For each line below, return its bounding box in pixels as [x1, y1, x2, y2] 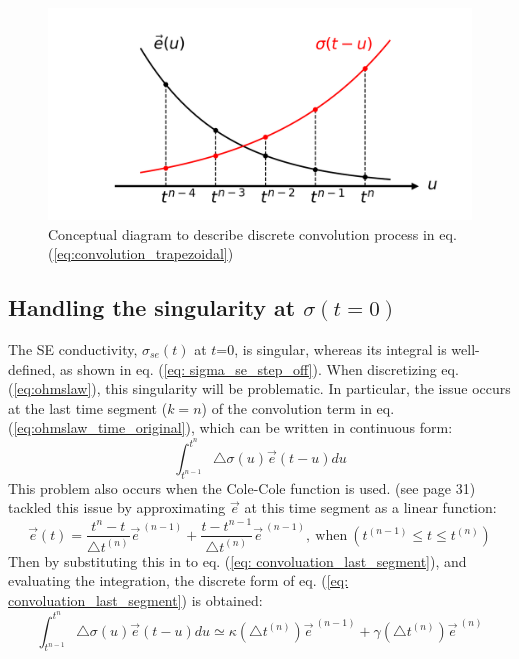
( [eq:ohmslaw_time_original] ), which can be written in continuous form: [8, 417, 453, 438]
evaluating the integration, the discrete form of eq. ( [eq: [8, 570, 349, 591]
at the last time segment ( [8, 397, 168, 418]
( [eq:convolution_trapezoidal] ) [48, 243, 234, 264]
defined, [8, 358, 56, 379]
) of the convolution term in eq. [201, 397, 395, 418]
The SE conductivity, [8, 338, 138, 359]
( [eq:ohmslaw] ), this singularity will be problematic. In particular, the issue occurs [8, 378, 511, 399]
